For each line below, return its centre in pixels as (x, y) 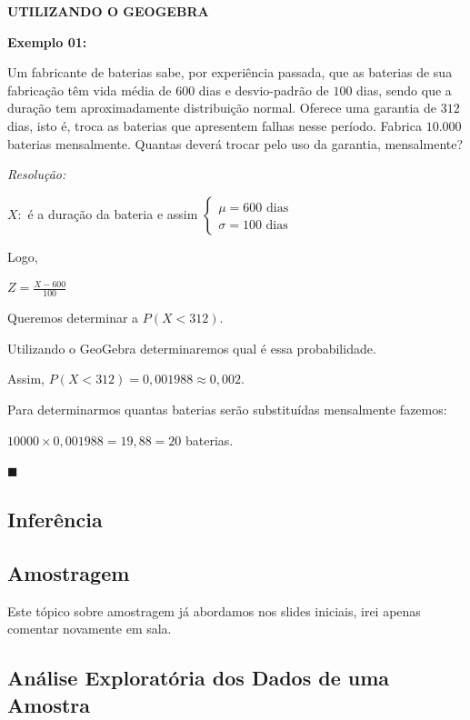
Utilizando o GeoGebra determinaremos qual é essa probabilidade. (192, 348)
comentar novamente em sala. (90, 629)
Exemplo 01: (47, 41)
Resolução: (37, 174)
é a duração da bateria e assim (113, 213)
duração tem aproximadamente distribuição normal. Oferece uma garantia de (222, 108)
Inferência (55, 520)
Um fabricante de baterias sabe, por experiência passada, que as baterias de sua (230, 72)
